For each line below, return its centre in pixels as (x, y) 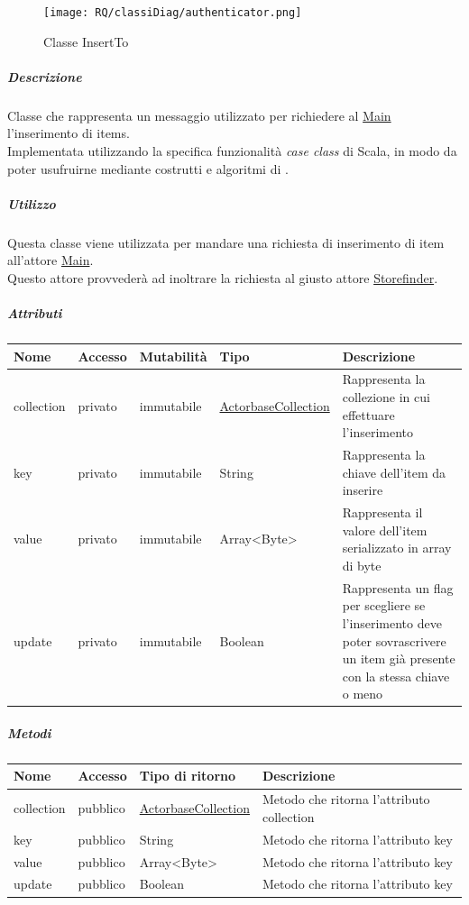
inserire (363, 490)
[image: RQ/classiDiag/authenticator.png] (173, 13)
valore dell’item (385, 530)
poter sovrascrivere (394, 640)
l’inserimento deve (392, 622)
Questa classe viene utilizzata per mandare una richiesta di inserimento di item (226, 242)
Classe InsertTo (86, 41)
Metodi (29, 732)
